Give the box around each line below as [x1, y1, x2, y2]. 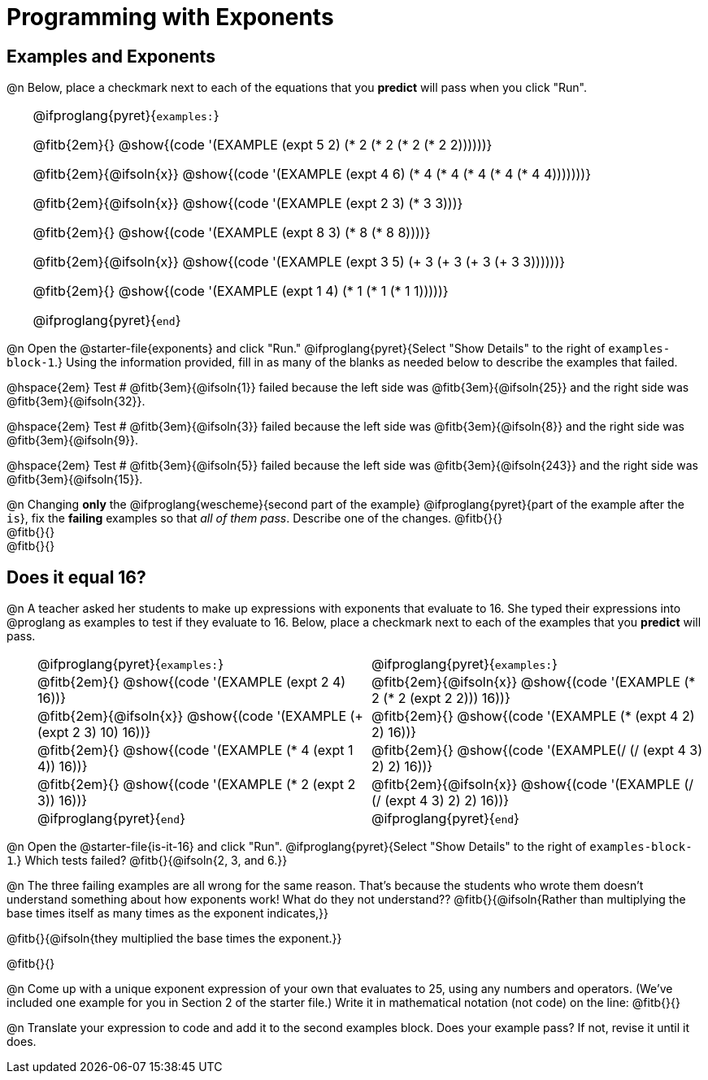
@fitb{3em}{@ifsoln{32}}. [7, 394, 146, 409]
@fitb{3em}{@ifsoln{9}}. [7, 433, 139, 448]
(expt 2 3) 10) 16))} [37, 724, 151, 741]
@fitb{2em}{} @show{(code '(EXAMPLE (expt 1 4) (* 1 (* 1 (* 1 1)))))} [33, 283, 449, 300]
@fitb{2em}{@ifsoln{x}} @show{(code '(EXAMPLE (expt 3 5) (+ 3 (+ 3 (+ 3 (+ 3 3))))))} [33, 254, 566, 271]
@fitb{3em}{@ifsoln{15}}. [7, 472, 143, 487]
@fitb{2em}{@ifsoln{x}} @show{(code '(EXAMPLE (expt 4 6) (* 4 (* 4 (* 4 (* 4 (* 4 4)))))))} [33, 166, 591, 183]
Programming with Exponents [7, 3, 334, 31]
